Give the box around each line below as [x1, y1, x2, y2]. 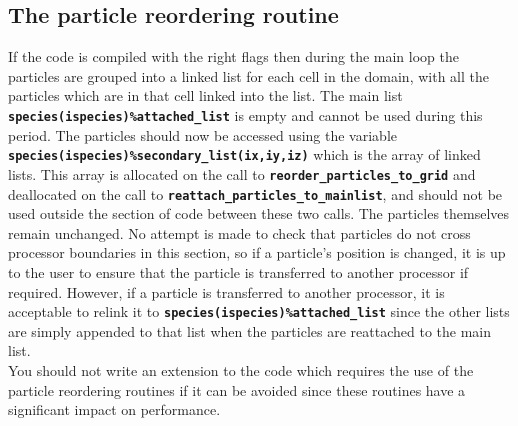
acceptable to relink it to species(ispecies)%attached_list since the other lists [8, 301, 510, 322]
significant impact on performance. [8, 399, 221, 420]
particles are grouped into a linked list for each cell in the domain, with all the [8, 65, 489, 86]
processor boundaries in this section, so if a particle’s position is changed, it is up [8, 242, 506, 263]
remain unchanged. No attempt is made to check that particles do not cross [8, 222, 471, 243]
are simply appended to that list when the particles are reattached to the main [8, 320, 491, 341]
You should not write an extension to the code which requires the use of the [8, 360, 474, 381]
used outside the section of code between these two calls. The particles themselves [8, 203, 510, 224]
